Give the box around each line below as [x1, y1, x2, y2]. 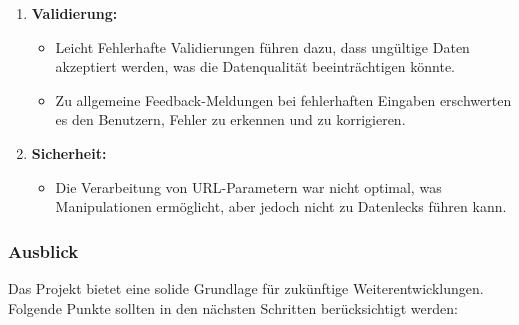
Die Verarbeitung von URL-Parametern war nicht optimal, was [55, 176, 442, 197]
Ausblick [8, 238, 79, 263]
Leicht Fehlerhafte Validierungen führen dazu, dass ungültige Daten [55, 36, 470, 57]
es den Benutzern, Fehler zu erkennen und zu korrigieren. [55, 109, 406, 130]
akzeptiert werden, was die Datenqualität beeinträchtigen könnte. [55, 56, 455, 77]
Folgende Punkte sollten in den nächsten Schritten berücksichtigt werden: [8, 297, 458, 318]
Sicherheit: [31, 142, 107, 163]
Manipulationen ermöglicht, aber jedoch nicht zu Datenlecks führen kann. [55, 196, 507, 217]
